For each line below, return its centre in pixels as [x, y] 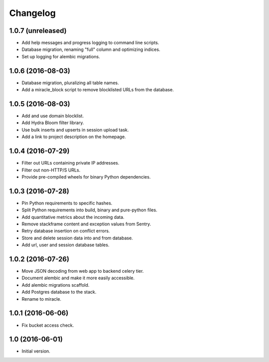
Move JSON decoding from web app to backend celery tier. [83, 271]
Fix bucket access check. [48, 325]
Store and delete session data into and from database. [77, 238]
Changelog [32, 13]
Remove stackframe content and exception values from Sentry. [86, 224]
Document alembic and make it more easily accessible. [78, 278]
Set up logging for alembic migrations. [61, 56]
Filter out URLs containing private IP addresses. [70, 163]
